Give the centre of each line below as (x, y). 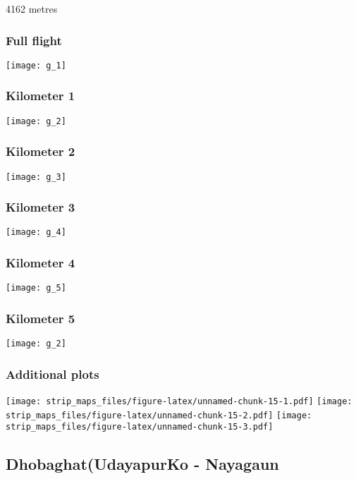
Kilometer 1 (41, 96)
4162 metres (32, 8)
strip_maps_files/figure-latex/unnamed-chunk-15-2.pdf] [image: (159, 415)
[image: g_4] (36, 232)
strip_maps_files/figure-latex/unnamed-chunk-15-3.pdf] (140, 427)
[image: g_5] (36, 288)
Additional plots (53, 374)
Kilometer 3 (41, 207)
